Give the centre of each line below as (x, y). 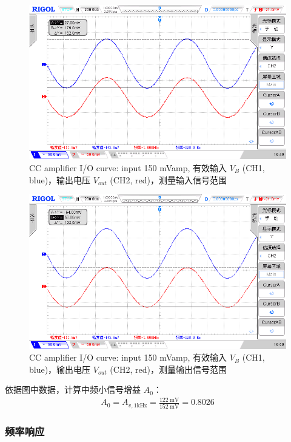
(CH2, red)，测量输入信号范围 (168, 179)
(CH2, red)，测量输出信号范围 (168, 369)
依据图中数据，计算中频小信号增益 (73, 389)
